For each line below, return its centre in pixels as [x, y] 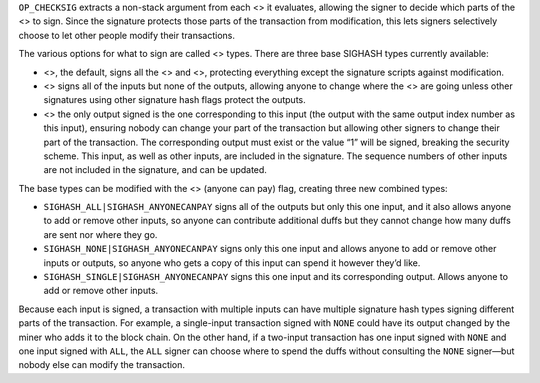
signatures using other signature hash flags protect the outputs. [175, 100]
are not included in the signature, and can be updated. [155, 170]
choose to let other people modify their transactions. [126, 35]
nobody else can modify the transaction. [101, 365]
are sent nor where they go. [100, 234]
